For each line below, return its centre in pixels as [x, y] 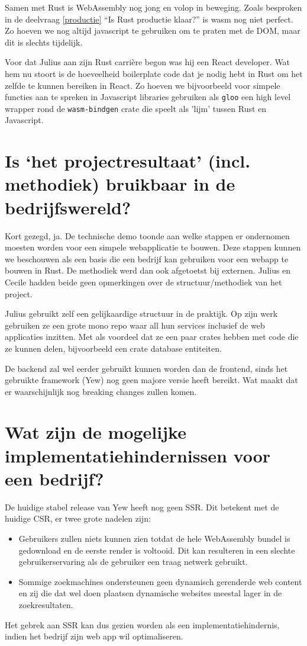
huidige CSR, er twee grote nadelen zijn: [78, 518]
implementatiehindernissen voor [138, 455]
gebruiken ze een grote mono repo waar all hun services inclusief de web [135, 325]
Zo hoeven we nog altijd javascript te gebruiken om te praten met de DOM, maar [153, 30]
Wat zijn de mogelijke [96, 432]
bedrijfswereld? [68, 207]
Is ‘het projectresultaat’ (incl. [128, 161]
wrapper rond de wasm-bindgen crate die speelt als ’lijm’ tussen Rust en [136, 108]
